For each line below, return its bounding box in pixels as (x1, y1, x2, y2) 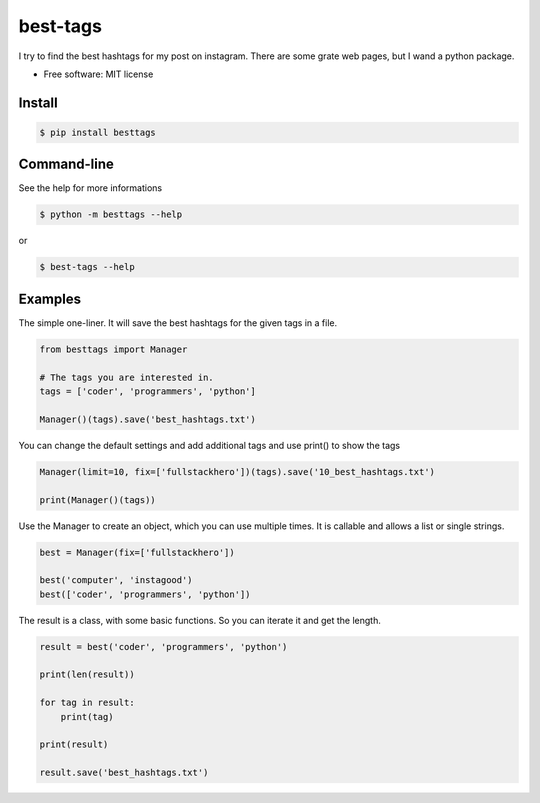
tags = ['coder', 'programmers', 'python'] (39, 386, 257, 397)
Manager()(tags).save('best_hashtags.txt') (39, 413, 257, 425)
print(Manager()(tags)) (39, 494, 157, 505)
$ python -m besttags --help (39, 209, 183, 220)
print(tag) (60, 711, 114, 722)
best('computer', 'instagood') (39, 575, 194, 586)
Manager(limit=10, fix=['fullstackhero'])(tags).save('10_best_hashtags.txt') (39, 466, 435, 477)
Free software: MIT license (43, 68, 154, 80)
